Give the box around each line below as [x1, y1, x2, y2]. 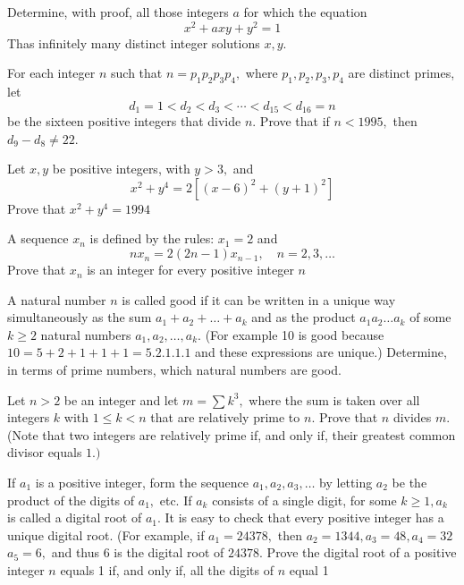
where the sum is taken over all [249, 390, 420, 409]
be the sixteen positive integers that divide [7, 112, 241, 131]
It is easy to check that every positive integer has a [165, 508, 444, 527]
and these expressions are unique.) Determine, [195, 343, 447, 361]
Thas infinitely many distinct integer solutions [7, 33, 260, 52]
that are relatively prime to [150, 408, 300, 427]
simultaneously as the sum [7, 308, 152, 326]
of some [409, 308, 451, 326]
